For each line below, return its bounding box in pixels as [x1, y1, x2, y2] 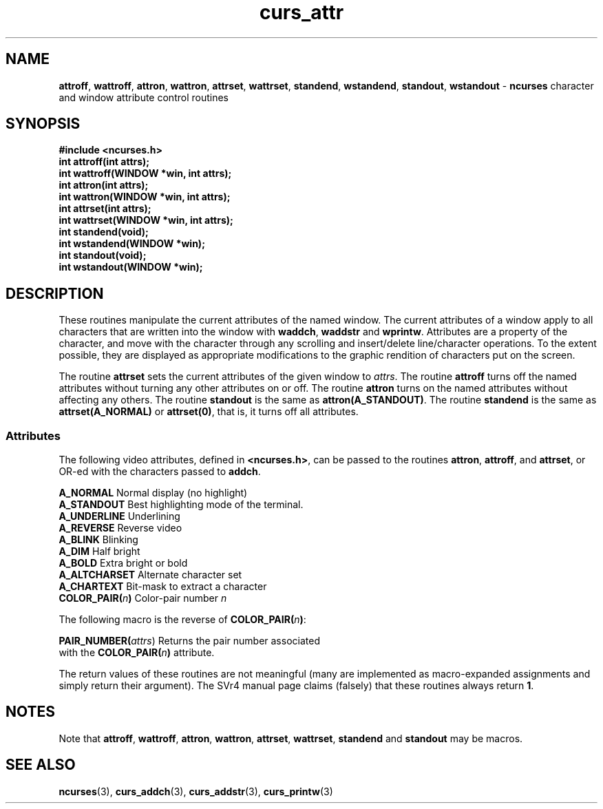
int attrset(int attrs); [59, 202, 151, 215]
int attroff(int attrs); [59, 156, 150, 168]
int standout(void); [59, 249, 147, 262]
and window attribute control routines [59, 91, 229, 103]
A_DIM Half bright [59, 545, 140, 558]
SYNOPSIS [6, 115, 81, 133]
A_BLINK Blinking [59, 534, 138, 546]
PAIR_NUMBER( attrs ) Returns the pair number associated [59, 635, 320, 647]
